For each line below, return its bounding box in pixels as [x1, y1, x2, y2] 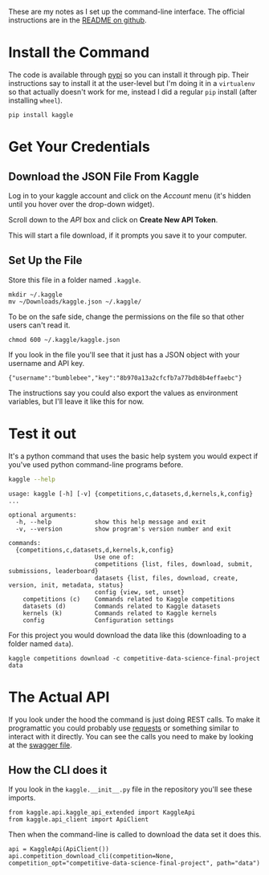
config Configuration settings [22, 616, 174, 625]
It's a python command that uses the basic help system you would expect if [8, 451, 259, 461]
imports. [8, 793, 36, 803]
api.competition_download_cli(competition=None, [8, 853, 174, 861]
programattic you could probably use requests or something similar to [8, 722, 239, 733]
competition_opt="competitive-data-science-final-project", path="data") [8, 859, 261, 868]
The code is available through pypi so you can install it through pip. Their [8, 70, 250, 79]
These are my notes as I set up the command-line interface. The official [8, 7, 245, 16]
